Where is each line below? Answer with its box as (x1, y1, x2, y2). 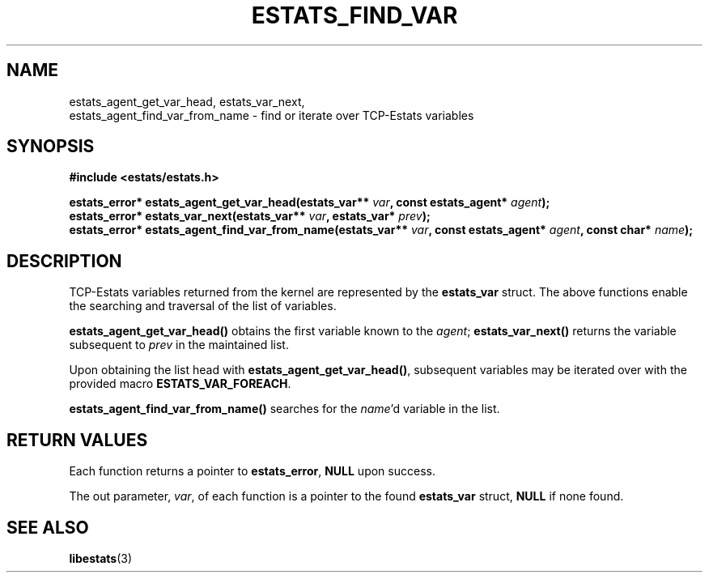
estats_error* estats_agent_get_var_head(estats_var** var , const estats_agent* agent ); (69, 195, 550, 210)
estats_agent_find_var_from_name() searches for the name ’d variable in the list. (69, 402, 500, 416)
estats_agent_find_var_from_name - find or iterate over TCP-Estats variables (69, 108, 474, 122)
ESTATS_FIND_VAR (251, 2, 458, 29)
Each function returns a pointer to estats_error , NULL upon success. (69, 464, 435, 479)
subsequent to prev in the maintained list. (69, 338, 289, 352)
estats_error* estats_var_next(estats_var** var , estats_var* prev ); (69, 209, 431, 224)
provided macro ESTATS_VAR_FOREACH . (69, 377, 291, 391)
